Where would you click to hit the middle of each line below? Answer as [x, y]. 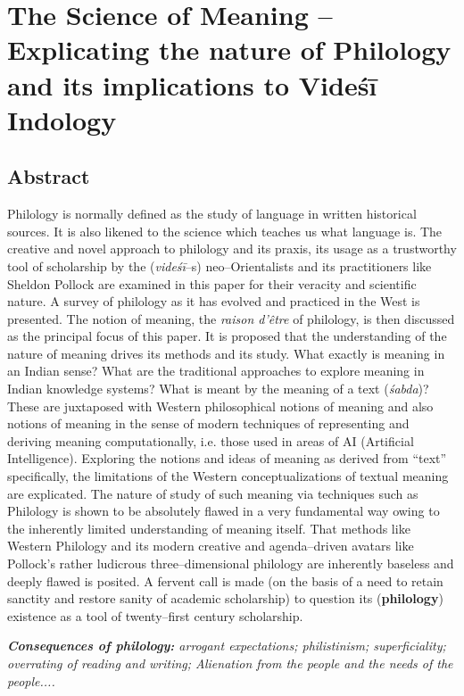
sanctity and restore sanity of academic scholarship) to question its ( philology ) [225, 598]
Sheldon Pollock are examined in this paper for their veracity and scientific [212, 283]
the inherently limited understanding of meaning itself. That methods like [209, 528]
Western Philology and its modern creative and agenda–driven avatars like [211, 546]
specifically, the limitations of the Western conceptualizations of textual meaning [228, 476]
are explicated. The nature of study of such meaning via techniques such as [213, 493]
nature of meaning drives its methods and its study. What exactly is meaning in [226, 353]
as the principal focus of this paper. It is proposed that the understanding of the [227, 336]
